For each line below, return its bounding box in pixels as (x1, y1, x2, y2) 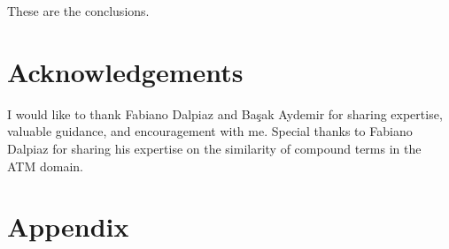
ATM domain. (7, 156, 83, 175)
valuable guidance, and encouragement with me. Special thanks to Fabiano (7, 122, 413, 140)
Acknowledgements (7, 53, 244, 89)
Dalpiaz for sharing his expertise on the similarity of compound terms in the (7, 139, 422, 157)
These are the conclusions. (7, 2, 150, 19)
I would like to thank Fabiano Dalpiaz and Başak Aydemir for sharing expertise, (7, 104, 443, 123)
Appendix (7, 208, 129, 245)
